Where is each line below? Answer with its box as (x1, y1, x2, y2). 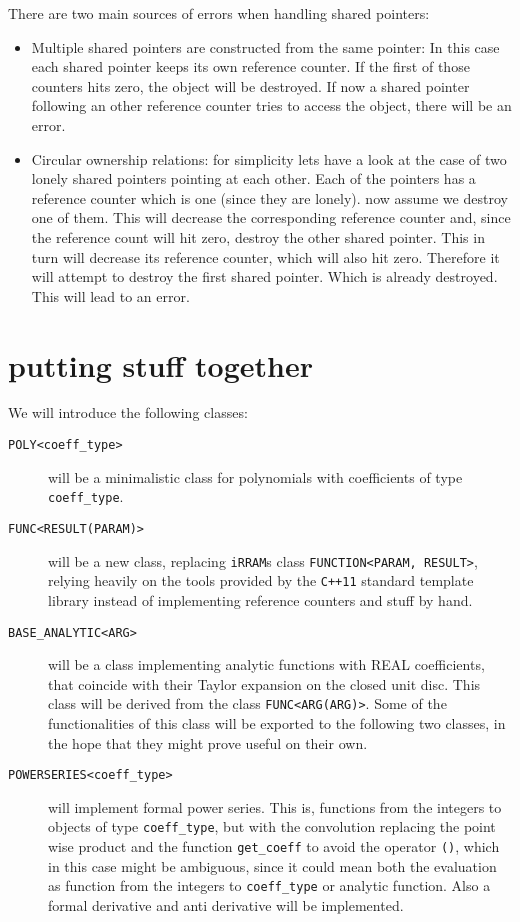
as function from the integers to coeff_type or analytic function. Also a (48, 875, 491, 896)
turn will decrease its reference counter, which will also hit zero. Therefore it (31, 246, 500, 267)
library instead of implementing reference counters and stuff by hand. (48, 589, 473, 610)
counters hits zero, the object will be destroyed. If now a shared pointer (31, 75, 470, 96)
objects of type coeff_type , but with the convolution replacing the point (48, 816, 496, 837)
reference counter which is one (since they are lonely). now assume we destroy (31, 187, 508, 208)
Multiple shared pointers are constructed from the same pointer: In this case (31, 36, 500, 57)
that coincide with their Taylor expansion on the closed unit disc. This (48, 673, 481, 694)
